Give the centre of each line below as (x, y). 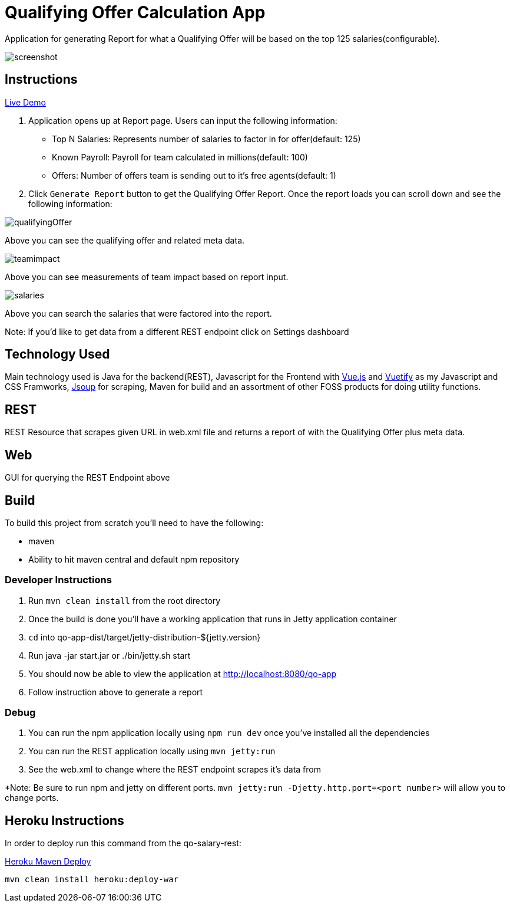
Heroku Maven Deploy (48, 862)
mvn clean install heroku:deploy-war (92, 880)
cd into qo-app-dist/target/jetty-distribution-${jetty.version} (145, 637)
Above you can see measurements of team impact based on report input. (147, 277)
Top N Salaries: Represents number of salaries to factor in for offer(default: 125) (206, 139)
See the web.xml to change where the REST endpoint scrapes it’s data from (175, 770)
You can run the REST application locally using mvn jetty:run (152, 751)
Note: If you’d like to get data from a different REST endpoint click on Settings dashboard (177, 331)
